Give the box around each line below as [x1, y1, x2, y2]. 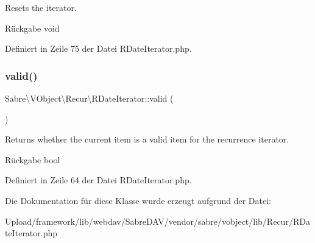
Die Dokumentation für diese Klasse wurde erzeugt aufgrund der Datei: [5, 194, 271, 206]
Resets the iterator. [5, 1, 77, 13]
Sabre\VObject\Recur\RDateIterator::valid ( [5, 92, 174, 104]
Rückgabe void [5, 21, 60, 34]
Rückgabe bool [5, 153, 60, 166]
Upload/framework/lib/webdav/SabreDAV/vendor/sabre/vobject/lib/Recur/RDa [5, 214, 310, 227]
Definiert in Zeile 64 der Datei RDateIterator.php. [5, 174, 192, 186]
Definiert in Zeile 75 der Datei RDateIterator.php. [5, 42, 192, 55]
